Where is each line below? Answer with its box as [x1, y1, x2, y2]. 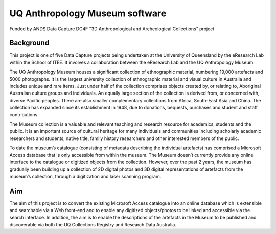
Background [9, 39, 50, 48]
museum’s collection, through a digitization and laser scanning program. [9, 173, 162, 179]
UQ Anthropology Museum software [9, 8, 167, 19]
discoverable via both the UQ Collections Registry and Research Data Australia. [9, 221, 176, 227]
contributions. [9, 111, 39, 118]
